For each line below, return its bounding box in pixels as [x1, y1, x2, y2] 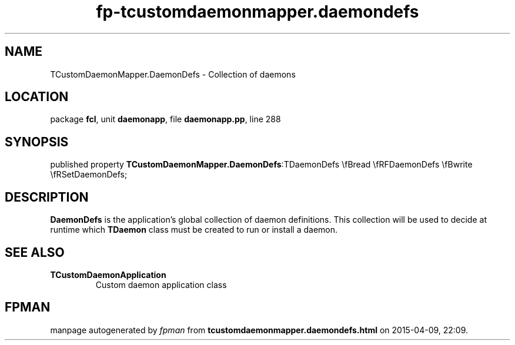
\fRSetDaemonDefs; [50, 169, 128, 180]
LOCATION [5, 89, 69, 105]
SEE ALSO [5, 244, 65, 260]
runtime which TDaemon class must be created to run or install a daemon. [50, 225, 338, 235]
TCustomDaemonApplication [50, 269, 166, 280]
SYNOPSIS [5, 134, 69, 149]
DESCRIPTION [5, 189, 89, 205]
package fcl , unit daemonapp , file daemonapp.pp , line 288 [50, 114, 281, 125]
